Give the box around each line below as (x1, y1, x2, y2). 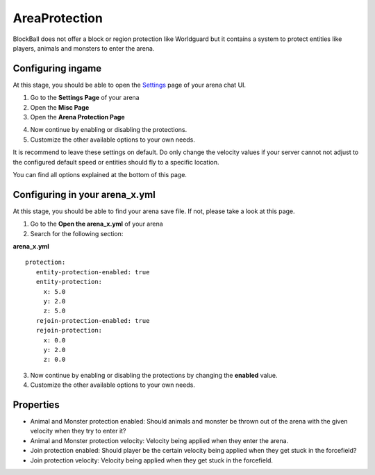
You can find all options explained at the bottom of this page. (12, 170, 187, 178)
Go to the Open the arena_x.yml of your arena (30, 219, 163, 228)
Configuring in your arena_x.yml (12, 188, 156, 201)
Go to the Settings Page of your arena (30, 94, 140, 102)
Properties (12, 399, 60, 410)
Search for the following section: (30, 229, 124, 237)
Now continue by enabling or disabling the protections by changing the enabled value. (30, 371, 278, 379)
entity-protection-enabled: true (35, 268, 150, 276)
